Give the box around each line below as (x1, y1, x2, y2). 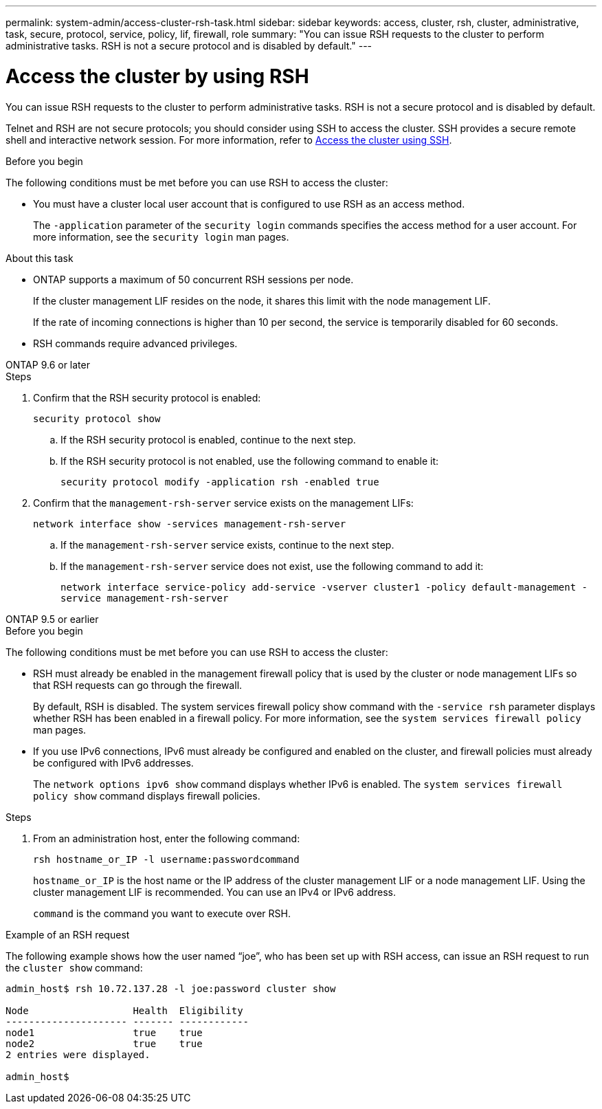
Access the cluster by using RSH (5, 64, 309, 88)
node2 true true (5, 1037, 203, 1049)
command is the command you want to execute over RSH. (33, 907, 291, 919)
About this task (5, 252, 74, 264)
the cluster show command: (5, 961, 143, 974)
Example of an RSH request (5, 928, 130, 941)
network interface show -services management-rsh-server (33, 518, 346, 529)
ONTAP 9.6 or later (5, 358, 90, 371)
